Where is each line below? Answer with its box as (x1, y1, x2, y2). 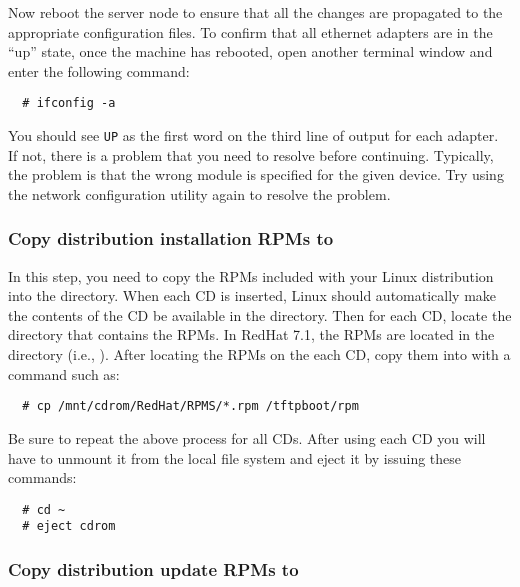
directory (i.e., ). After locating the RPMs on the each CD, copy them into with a (8, 344, 511, 365)
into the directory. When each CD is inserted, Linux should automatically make (8, 285, 497, 306)
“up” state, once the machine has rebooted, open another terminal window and (8, 41, 493, 62)
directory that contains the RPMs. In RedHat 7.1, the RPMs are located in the (8, 324, 495, 345)
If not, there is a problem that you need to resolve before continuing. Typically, (8, 144, 494, 165)
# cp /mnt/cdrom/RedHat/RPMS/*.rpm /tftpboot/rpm (22, 399, 359, 414)
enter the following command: (8, 60, 190, 81)
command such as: (8, 363, 120, 384)
